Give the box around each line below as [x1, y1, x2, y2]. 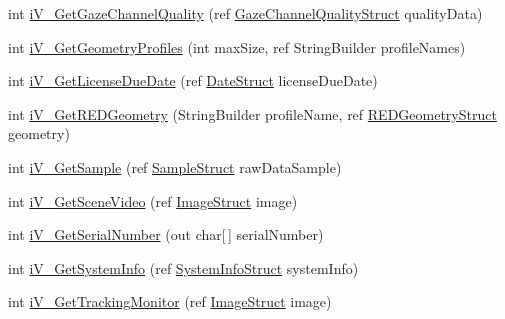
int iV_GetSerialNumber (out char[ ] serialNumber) [8, 224, 324, 245]
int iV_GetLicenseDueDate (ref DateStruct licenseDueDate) [8, 70, 378, 91]
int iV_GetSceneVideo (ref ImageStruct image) [8, 190, 298, 211]
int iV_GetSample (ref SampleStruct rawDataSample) [8, 156, 342, 177]
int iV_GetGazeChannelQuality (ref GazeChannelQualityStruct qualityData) [8, 3, 483, 23]
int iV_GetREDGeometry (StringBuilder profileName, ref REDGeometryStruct [8, 103, 497, 124]
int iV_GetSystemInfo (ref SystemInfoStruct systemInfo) [8, 257, 359, 278]
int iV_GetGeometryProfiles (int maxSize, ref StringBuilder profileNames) [8, 36, 466, 57]
